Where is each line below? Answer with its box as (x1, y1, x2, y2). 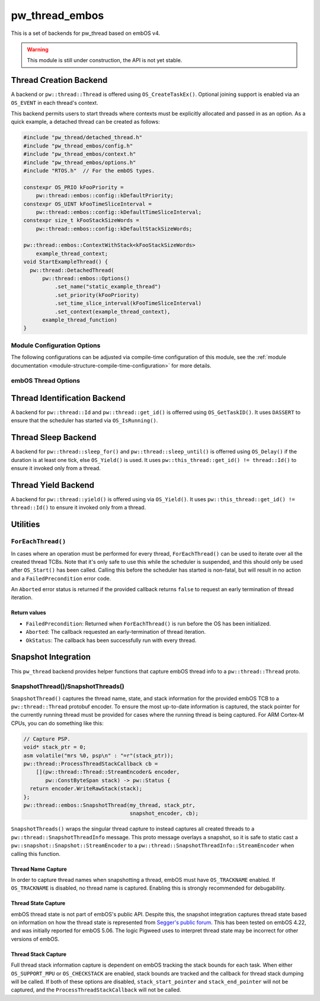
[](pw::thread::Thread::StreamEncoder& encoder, (36, 769, 180, 775)
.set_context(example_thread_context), (54, 308, 171, 315)
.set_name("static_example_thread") (54, 283, 161, 290)
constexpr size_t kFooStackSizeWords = (23, 217, 139, 224)
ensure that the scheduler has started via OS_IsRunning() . (11, 417, 158, 424)
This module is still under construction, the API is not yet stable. (27, 57, 183, 64)
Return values (11, 609, 47, 616)
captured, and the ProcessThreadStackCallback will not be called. (11, 986, 181, 993)
